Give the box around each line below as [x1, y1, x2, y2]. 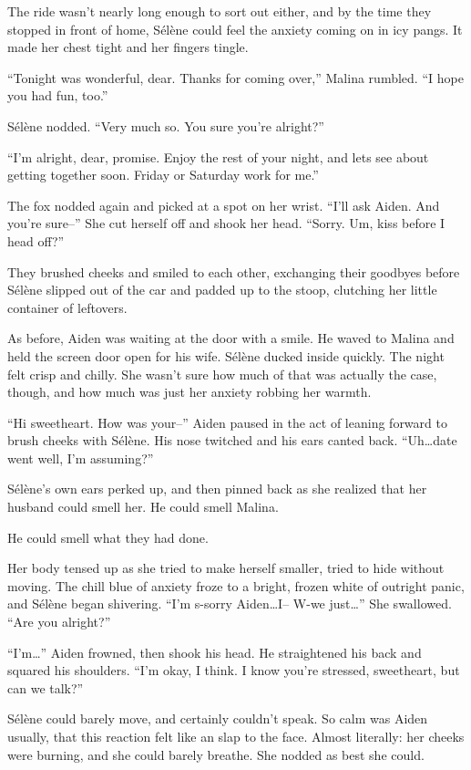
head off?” [7, 231, 65, 250]
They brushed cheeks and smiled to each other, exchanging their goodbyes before [7, 262, 460, 281]
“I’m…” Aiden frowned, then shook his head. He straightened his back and [7, 642, 422, 661]
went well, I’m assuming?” [7, 448, 154, 467]
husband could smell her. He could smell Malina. [7, 497, 279, 516]
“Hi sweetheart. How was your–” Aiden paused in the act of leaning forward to [7, 412, 447, 432]
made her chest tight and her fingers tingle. [7, 37, 249, 57]
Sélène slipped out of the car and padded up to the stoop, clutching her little [7, 280, 437, 299]
